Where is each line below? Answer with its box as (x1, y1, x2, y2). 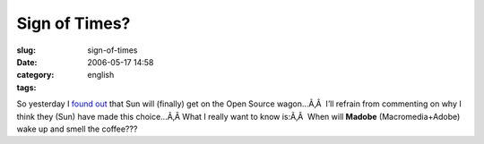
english (87, 70, 115, 80)
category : (16, 70, 55, 80)
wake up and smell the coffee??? (16, 123, 138, 134)
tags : (16, 81, 37, 93)
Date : (16, 56, 38, 67)
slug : (16, 45, 36, 55)
